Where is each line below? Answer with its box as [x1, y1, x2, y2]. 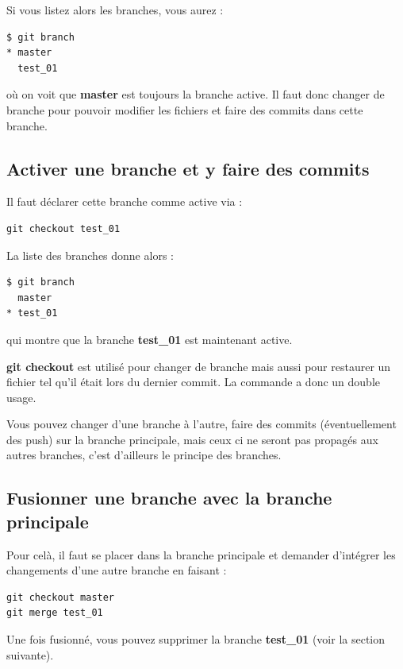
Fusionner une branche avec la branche [6, 485, 332, 510]
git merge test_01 [6, 607, 103, 619]
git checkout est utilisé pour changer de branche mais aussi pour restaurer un [6, 358, 391, 374]
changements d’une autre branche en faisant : [6, 562, 227, 578]
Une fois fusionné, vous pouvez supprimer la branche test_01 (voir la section [6, 631, 386, 648]
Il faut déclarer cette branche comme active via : [6, 193, 243, 210]
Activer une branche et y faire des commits [6, 156, 370, 180]
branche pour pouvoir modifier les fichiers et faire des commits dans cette [6, 101, 363, 118]
